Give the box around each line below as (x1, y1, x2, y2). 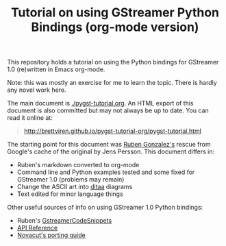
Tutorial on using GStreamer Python (10, 5, 220, 21)
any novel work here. (7, 86, 66, 94)
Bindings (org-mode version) (31, 19, 199, 35)
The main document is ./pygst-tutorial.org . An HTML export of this (7, 99, 194, 108)
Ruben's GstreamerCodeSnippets (16, 217, 112, 225)
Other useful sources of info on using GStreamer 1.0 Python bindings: (7, 204, 203, 212)
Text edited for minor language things (16, 190, 123, 198)
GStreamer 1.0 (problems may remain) (16, 175, 125, 184)
